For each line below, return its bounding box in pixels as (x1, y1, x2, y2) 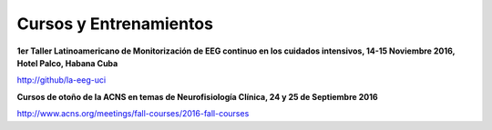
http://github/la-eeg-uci (16, 75, 107, 85)
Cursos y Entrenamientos (16, 14, 214, 34)
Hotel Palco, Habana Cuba (16, 57, 118, 68)
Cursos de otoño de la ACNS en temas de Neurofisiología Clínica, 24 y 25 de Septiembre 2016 (16, 91, 378, 102)
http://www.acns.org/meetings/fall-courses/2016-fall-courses (16, 108, 250, 119)
